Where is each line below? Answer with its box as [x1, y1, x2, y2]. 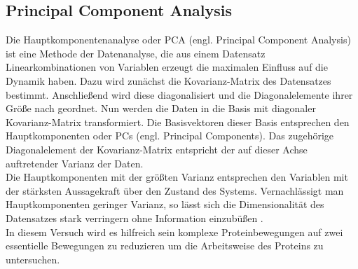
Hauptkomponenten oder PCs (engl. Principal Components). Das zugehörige [6, 128, 334, 143]
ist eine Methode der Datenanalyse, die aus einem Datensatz [6, 46, 266, 60]
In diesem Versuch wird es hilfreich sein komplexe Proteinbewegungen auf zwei [6, 224, 343, 239]
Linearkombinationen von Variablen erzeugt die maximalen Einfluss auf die [6, 60, 328, 74]
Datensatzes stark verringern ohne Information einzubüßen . [6, 210, 263, 225]
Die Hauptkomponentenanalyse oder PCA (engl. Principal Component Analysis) [6, 32, 351, 47]
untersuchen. [6, 251, 60, 266]
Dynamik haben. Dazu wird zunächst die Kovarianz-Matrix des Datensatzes [6, 73, 331, 88]
